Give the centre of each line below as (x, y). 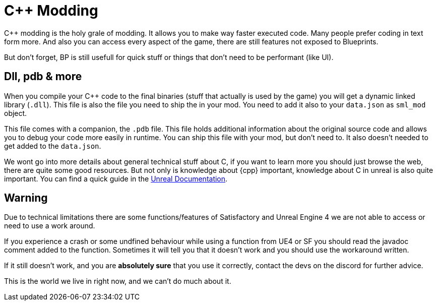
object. (16, 113)
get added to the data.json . (53, 146)
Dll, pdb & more (43, 77)
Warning (26, 198)
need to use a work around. (50, 226)
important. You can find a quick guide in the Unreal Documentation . (116, 178)
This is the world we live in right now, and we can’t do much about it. (118, 281)
